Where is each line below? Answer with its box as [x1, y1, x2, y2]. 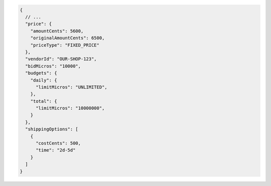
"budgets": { [25, 70, 57, 76]
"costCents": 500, [36, 140, 81, 146]
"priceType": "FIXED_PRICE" [30, 42, 100, 48]
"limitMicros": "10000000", [36, 105, 105, 111]
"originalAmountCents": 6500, [30, 35, 105, 41]
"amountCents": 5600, [30, 28, 84, 34]
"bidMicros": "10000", [25, 63, 81, 69]
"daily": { [30, 77, 57, 83]
